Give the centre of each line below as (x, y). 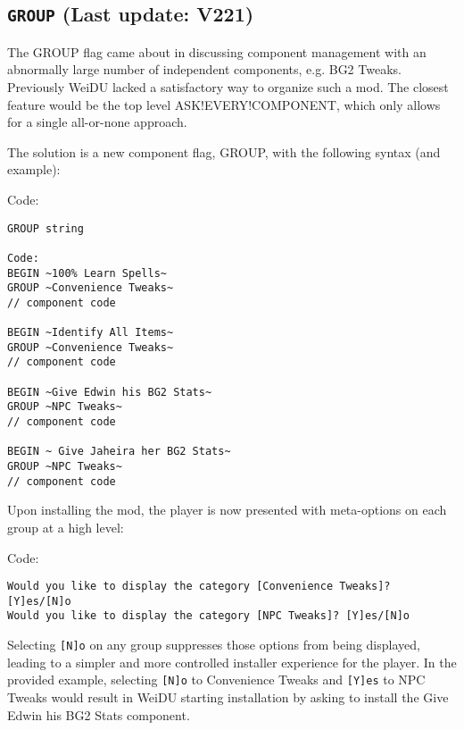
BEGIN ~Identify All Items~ (91, 333)
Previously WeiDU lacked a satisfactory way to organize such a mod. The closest (228, 86)
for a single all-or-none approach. (97, 122)
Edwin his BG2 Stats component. (99, 714)
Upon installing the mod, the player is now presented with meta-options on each (227, 510)
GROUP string (46, 228)
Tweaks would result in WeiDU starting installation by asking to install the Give (228, 697)
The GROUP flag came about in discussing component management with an (217, 51)
